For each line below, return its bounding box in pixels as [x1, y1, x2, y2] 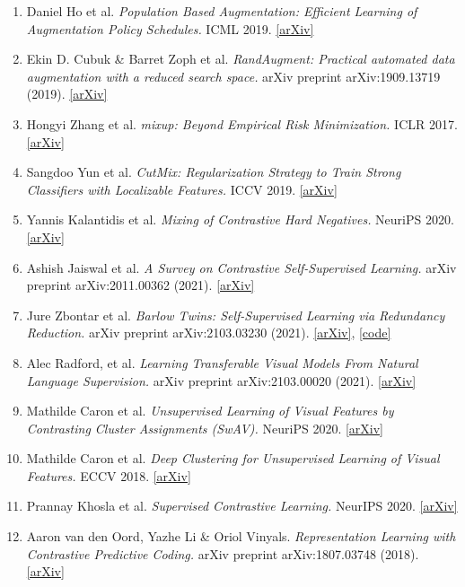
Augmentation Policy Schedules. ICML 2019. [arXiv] [26, 19, 314, 38]
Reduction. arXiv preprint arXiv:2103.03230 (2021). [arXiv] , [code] [26, 323, 391, 342]
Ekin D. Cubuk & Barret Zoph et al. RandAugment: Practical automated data [26, 49, 455, 68]
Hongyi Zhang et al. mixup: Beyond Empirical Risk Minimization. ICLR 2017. [26, 114, 458, 133]
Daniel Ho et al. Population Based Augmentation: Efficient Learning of [26, 2, 417, 20]
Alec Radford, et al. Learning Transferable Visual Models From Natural [26, 353, 418, 372]
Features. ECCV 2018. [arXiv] [26, 466, 191, 485]
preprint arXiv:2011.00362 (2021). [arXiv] [26, 276, 255, 294]
